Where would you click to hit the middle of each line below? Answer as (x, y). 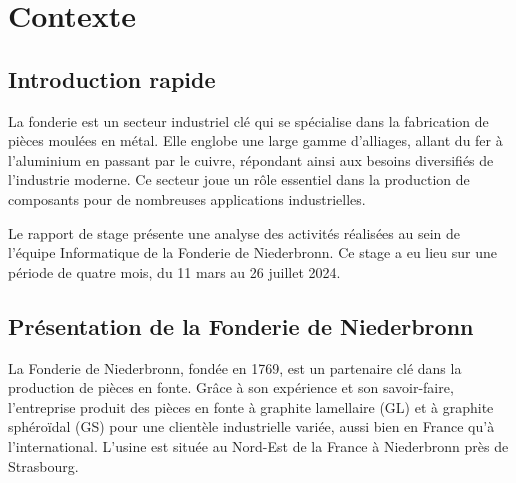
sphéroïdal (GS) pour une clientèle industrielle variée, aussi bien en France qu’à (251, 426)
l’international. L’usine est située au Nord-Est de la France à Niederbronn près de (258, 445)
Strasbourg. (43, 465)
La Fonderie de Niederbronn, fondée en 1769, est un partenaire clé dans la (235, 367)
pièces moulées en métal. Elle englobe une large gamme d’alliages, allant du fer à (255, 140)
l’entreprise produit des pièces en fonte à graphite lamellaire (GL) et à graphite (251, 406)
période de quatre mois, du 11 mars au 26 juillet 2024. (174, 271)
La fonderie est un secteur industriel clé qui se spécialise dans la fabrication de (248, 120)
